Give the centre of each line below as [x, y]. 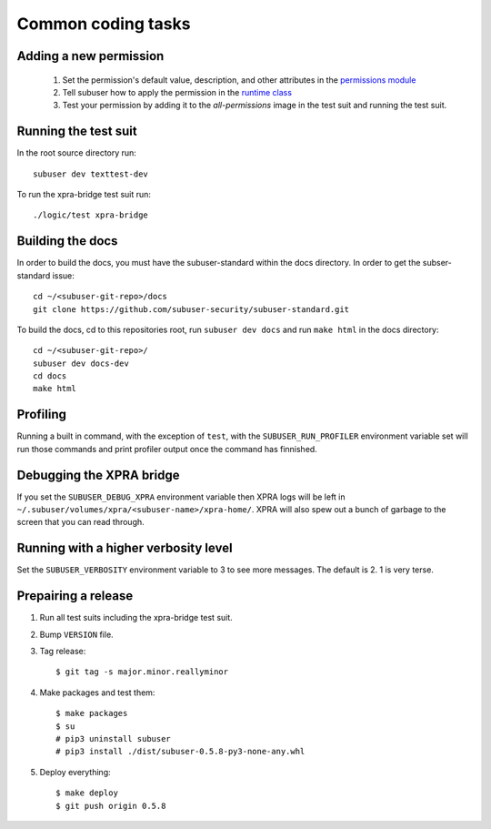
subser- [437, 263]
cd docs [50, 376]
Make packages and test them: [97, 693]
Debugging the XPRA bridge [98, 475]
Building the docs [67, 241]
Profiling [42, 414]
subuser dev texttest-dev [91, 174]
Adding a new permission [90, 56]
